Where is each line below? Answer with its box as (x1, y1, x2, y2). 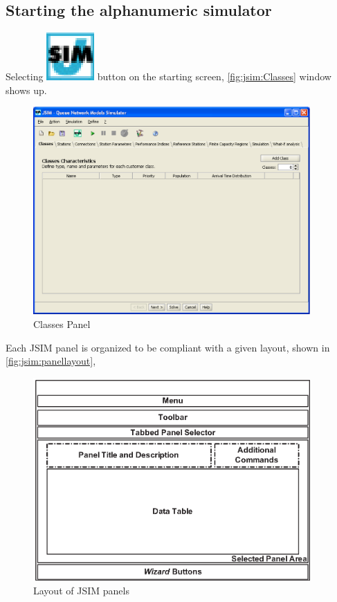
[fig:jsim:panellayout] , (6, 354, 96, 368)
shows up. (6, 82, 47, 97)
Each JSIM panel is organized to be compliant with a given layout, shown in (6, 340, 330, 354)
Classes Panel (33, 316, 91, 331)
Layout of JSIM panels (33, 583, 129, 597)
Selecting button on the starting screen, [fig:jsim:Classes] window (6, 69, 331, 84)
